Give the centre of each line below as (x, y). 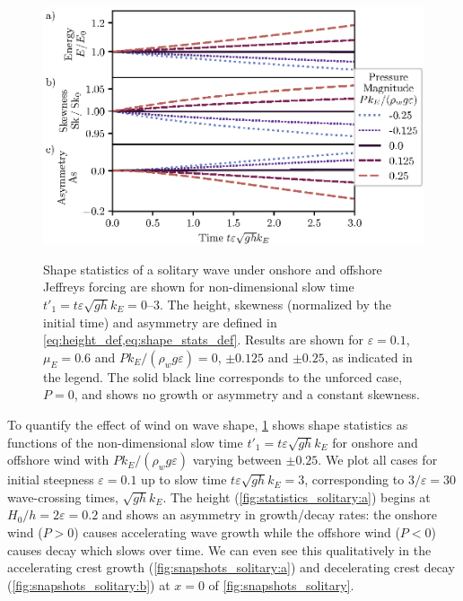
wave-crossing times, (63, 496)
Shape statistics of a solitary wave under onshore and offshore (213, 269)
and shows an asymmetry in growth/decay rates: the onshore (269, 514)
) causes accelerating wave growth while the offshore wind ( (237, 531)
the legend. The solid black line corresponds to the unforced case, (223, 376)
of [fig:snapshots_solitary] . (281, 584)
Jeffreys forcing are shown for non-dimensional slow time (199, 287)
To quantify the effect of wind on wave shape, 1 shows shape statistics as (208, 424)
